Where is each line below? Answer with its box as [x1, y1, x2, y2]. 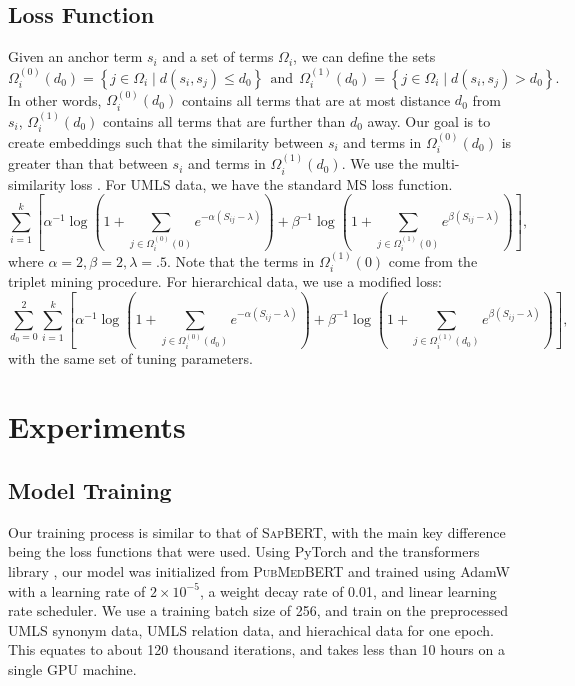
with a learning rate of [8, 580, 146, 601]
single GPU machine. [8, 658, 137, 679]
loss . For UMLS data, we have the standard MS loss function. [70, 173, 453, 194]
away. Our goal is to [367, 110, 491, 131]
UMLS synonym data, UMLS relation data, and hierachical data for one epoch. [8, 619, 494, 640]
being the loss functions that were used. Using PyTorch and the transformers [8, 541, 480, 562]
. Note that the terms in [166, 250, 315, 271]
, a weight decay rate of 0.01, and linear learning [199, 580, 497, 601]
